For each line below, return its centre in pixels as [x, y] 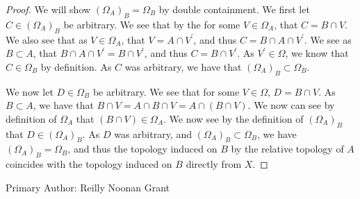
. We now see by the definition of [234, 118]
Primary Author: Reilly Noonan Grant [88, 187]
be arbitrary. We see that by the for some [152, 24]
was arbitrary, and [153, 133]
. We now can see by [291, 105]
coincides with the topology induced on [89, 164]
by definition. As [76, 66]
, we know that [317, 53]
